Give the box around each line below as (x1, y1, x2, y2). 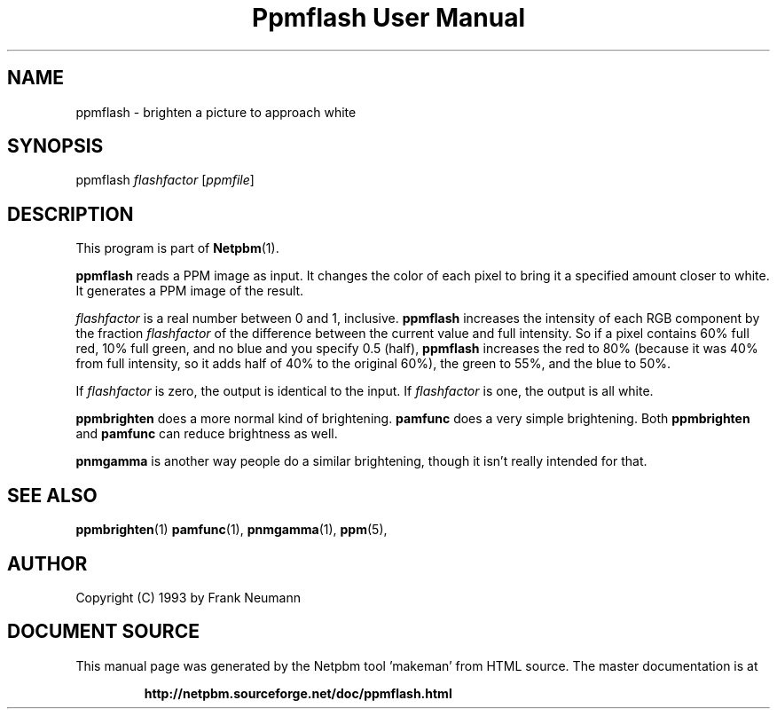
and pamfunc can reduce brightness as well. (75, 426, 338, 442)
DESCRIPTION (7, 202, 134, 225)
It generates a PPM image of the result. (75, 283, 304, 299)
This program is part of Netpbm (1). (75, 240, 279, 256)
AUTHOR (7, 552, 88, 575)
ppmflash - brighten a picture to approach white (75, 104, 357, 120)
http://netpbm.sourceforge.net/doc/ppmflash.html (144, 685, 452, 701)
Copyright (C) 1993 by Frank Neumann (75, 589, 302, 605)
